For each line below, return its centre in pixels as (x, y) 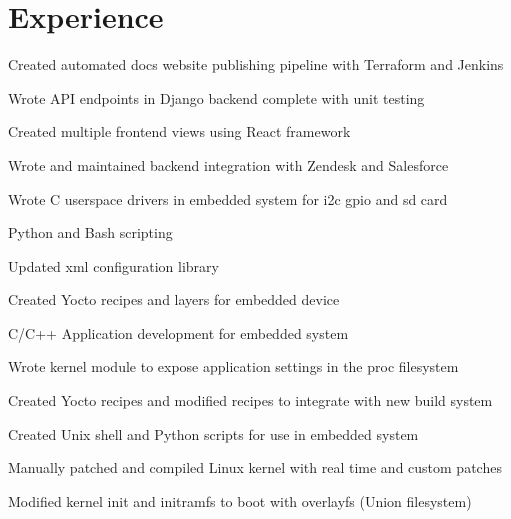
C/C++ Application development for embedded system (178, 332)
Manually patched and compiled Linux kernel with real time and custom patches (255, 467)
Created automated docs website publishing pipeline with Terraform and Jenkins (256, 64)
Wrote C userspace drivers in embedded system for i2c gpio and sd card (228, 198)
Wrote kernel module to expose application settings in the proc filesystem (233, 366)
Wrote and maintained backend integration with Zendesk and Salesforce (228, 164)
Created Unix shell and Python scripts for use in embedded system (213, 433)
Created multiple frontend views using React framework (179, 131)
